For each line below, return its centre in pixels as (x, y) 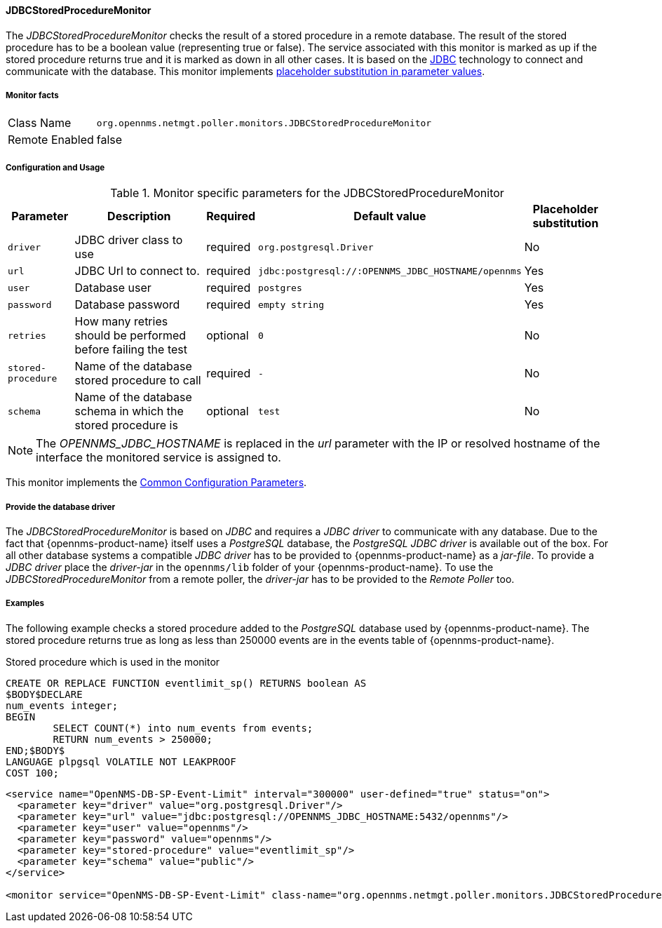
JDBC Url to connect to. (137, 271)
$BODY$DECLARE (44, 694)
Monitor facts (32, 95)
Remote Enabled (51, 140)
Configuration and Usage (55, 167)
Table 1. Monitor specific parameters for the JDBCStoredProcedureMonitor (307, 193)
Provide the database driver (61, 507)
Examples (25, 604)
